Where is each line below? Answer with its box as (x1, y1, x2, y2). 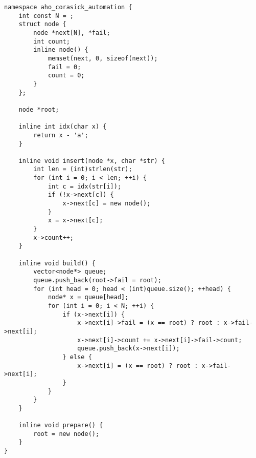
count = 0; (48, 72, 85, 79)
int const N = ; (18, 12, 74, 19)
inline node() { (33, 46, 88, 54)
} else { (62, 353, 92, 361)
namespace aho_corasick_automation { (4, 4, 132, 11)
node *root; (18, 106, 59, 113)
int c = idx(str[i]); (48, 182, 122, 190)
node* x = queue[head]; (48, 294, 129, 301)
